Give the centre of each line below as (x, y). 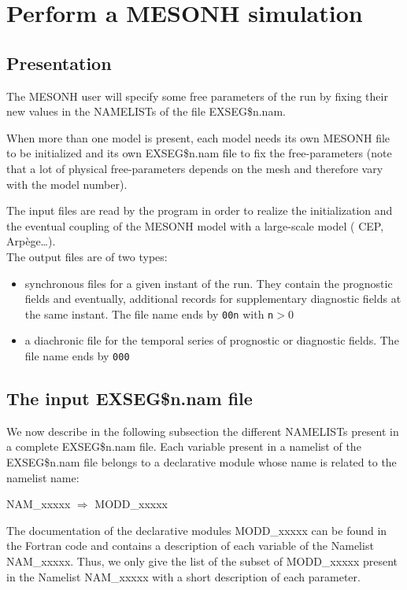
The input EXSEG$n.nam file (129, 398)
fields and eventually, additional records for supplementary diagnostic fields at (213, 299)
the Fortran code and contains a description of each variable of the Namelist (190, 546)
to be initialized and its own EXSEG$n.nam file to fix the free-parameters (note (199, 153)
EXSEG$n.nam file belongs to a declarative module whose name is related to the (202, 462)
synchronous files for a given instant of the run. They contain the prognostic (209, 283)
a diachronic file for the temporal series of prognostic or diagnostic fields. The (212, 340)
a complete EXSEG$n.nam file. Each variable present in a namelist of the (184, 446)
